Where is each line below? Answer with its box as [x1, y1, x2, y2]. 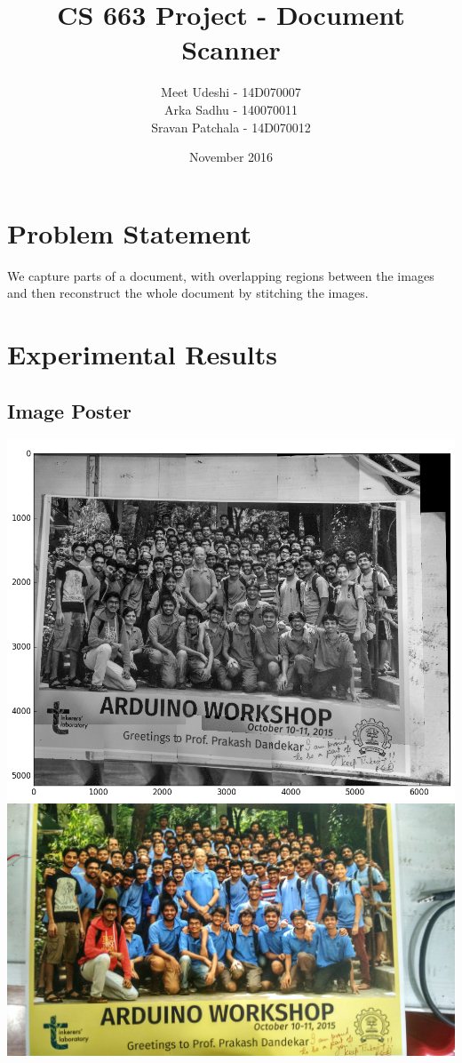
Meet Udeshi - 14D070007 [161, 83, 301, 101]
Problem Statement [7, 214, 251, 251]
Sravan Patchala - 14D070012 [151, 117, 311, 136]
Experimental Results [7, 336, 277, 372]
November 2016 [188, 148, 274, 166]
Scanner [181, 31, 281, 68]
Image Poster [7, 396, 132, 424]
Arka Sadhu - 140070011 [164, 100, 298, 118]
